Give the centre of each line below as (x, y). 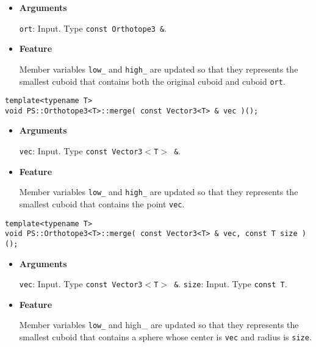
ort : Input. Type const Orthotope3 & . (93, 28)
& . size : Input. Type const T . (231, 284)
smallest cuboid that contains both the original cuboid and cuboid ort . (152, 81)
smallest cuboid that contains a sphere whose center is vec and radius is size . (165, 337)
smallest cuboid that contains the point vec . (102, 203)
